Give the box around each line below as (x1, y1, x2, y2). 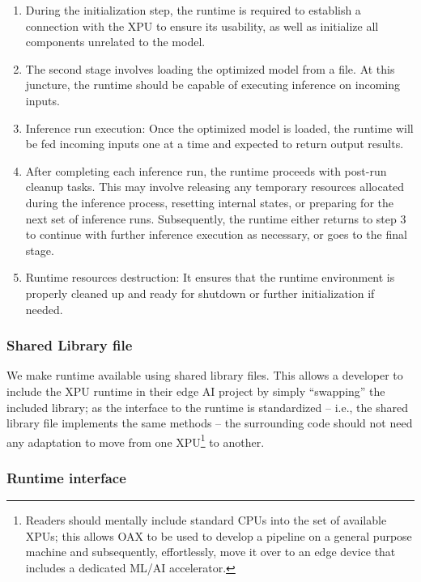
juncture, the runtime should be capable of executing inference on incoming (25, 76, 401, 93)
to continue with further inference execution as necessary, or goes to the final (25, 226, 407, 243)
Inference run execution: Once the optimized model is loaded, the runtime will (25, 119, 414, 136)
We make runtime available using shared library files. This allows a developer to (6, 367, 403, 384)
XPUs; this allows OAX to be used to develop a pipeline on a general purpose (25, 527, 412, 544)
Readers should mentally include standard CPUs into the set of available (25, 512, 387, 529)
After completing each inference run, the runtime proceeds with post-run (25, 162, 387, 179)
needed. (25, 300, 63, 317)
